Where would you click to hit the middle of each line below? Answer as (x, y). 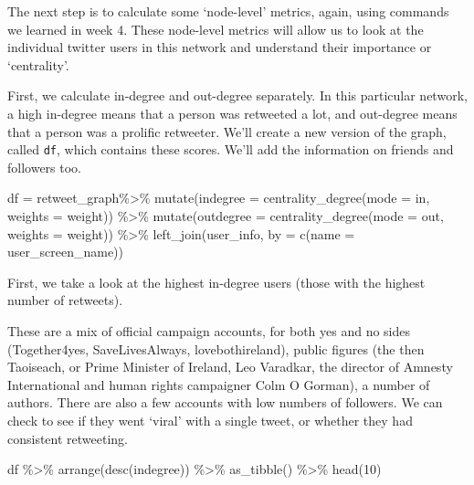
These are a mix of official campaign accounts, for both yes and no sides (209, 330)
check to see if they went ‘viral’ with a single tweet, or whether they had (210, 420)
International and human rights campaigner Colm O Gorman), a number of (219, 384)
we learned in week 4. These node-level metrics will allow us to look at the (216, 29)
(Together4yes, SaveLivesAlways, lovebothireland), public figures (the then (216, 348)
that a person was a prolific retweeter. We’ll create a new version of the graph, (227, 131)
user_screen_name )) (66, 252)
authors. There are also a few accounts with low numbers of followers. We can (225, 402)
